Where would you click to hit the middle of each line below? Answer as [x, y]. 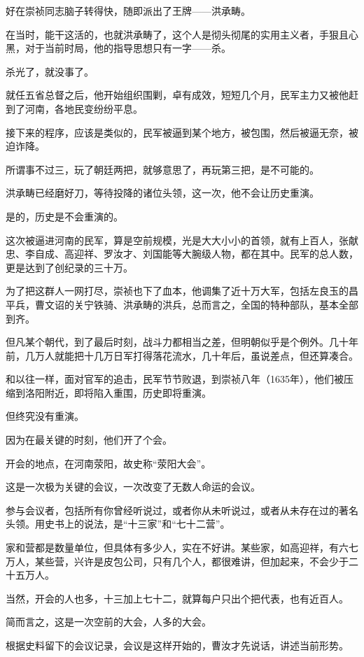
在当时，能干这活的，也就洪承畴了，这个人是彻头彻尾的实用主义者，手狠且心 [182, 34]
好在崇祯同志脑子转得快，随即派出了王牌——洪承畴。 [128, 10]
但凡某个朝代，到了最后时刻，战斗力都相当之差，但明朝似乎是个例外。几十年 [182, 342]
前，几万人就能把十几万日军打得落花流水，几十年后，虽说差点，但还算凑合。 [182, 355]
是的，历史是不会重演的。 [64, 216]
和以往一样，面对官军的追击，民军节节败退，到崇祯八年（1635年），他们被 [175, 379]
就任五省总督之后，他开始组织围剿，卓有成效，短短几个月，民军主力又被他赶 [182, 95]
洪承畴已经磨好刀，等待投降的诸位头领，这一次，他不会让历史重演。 [162, 193]
